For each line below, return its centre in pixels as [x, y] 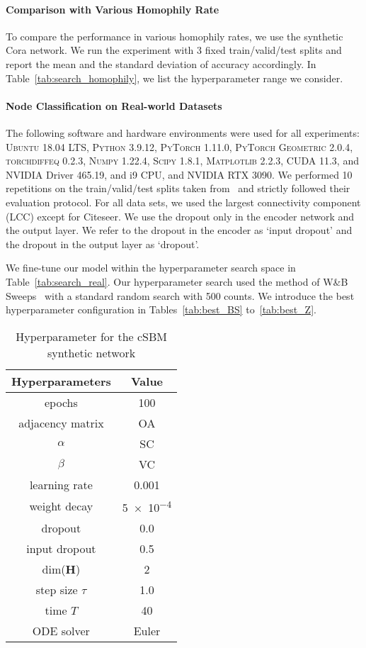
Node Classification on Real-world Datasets [114, 105]
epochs [61, 402]
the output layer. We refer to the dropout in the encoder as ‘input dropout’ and [179, 230]
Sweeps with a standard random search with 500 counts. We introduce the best [180, 295]
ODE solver [61, 631]
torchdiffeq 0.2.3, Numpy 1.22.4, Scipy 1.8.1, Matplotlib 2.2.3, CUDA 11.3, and [182, 161]
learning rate [61, 484]
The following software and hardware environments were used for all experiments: [183, 132]
